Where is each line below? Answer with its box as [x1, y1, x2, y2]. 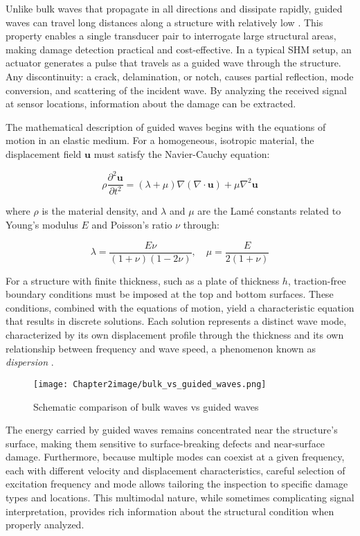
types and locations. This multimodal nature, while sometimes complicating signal [6, 490, 354, 505]
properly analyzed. [6, 517, 84, 532]
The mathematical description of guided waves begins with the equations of [6, 119, 326, 134]
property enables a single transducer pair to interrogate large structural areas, [6, 28, 336, 43]
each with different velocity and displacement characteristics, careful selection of [6, 463, 345, 477]
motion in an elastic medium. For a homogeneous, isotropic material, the [6, 133, 314, 148]
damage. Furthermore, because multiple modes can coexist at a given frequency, [6, 449, 345, 464]
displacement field [6, 146, 82, 161]
